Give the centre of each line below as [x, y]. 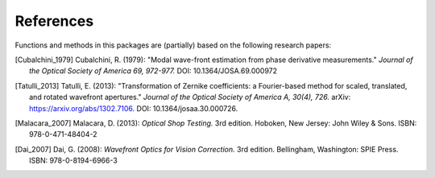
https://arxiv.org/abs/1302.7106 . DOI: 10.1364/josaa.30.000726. [134, 108]
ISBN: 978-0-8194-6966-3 [74, 160]
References [54, 21]
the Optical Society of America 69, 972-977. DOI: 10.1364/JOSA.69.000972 [153, 71]
